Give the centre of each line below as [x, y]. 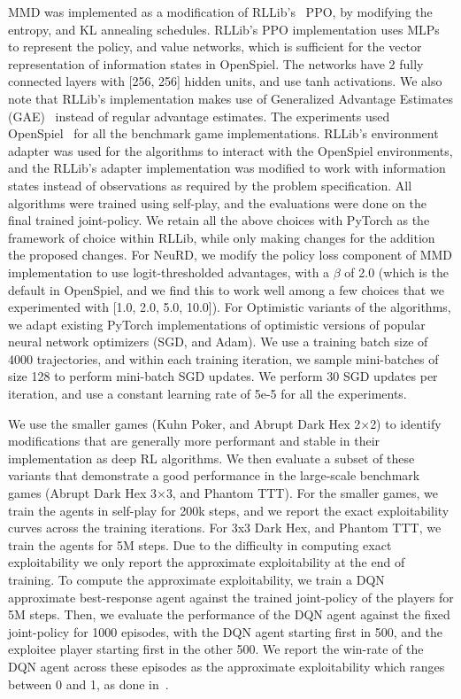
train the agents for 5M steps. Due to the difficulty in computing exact [200, 544]
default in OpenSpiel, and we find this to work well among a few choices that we [226, 289]
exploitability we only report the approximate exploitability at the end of [207, 562]
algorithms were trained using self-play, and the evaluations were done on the [217, 202]
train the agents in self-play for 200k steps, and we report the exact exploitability [229, 510]
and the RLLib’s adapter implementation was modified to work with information [227, 168]
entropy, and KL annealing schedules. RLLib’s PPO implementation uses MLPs [224, 29]
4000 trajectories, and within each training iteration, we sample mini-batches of [223, 358]
